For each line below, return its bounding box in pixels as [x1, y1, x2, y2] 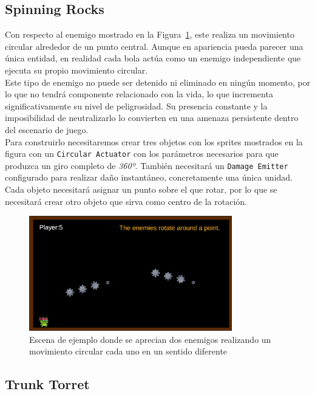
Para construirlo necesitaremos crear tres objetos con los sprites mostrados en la [5, 135, 303, 148]
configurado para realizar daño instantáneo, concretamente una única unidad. [5, 171, 293, 184]
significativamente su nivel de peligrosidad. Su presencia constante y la [5, 99, 268, 112]
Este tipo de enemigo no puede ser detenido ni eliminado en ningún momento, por [5, 75, 311, 88]
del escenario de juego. [5, 123, 89, 136]
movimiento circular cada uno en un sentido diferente [29, 345, 228, 358]
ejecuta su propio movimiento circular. [5, 63, 148, 76]
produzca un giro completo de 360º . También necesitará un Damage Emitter [5, 159, 288, 171]
